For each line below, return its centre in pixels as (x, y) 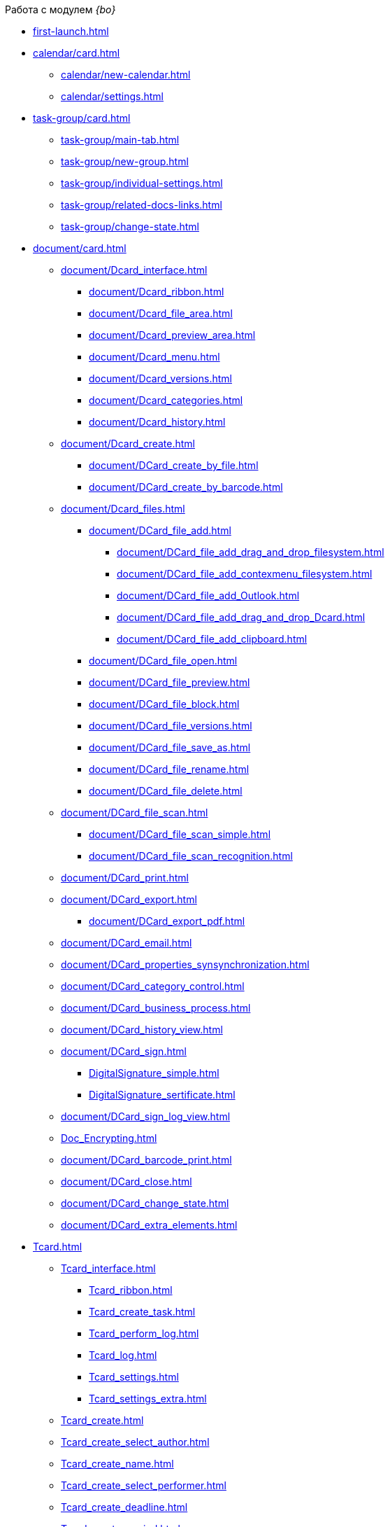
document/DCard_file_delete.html (166, 791)
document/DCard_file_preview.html (169, 682)
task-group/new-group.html (125, 161)
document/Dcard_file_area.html (161, 313)
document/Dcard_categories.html (166, 400)
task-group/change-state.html (130, 226)
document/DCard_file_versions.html (171, 726)
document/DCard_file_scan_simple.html (180, 834)
